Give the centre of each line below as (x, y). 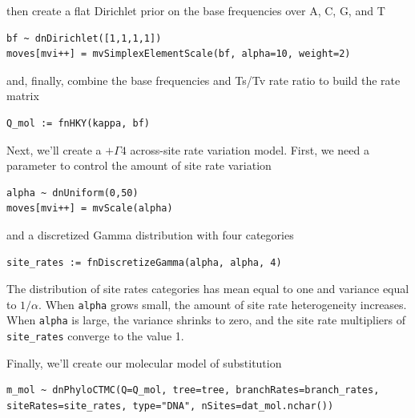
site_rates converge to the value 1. (95, 336)
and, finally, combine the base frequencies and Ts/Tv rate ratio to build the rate (203, 80)
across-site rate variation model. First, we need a (250, 149)
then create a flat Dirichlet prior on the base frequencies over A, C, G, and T (196, 10)
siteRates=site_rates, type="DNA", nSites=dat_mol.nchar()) (170, 406)
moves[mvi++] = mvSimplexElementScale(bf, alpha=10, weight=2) (179, 54)
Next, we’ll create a (54, 149)
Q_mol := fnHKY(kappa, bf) (78, 123)
